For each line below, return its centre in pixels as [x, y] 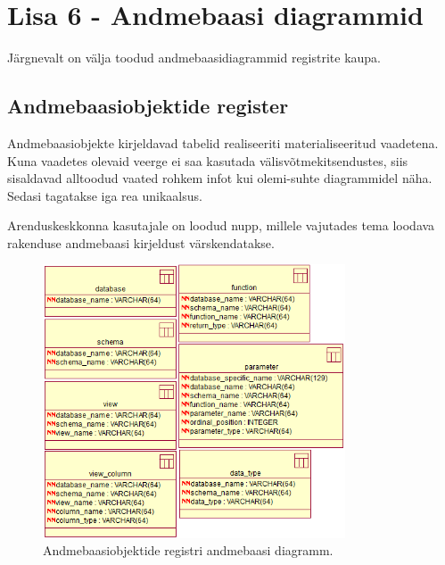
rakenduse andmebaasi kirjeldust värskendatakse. [141, 242]
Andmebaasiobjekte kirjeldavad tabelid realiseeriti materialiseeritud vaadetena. [223, 142]
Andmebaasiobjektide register [148, 106]
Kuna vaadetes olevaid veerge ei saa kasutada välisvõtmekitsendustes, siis [208, 160]
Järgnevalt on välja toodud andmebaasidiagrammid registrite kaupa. [194, 58]
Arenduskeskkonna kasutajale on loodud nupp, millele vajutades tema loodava [221, 225]
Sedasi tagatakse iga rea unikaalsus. [105, 195]
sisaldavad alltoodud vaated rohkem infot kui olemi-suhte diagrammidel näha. [220, 178]
